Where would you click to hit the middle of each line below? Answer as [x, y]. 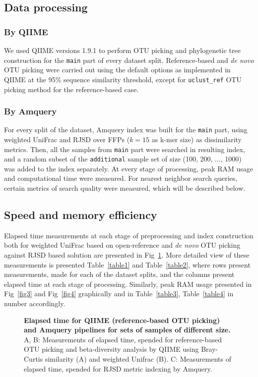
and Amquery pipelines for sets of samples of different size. [127, 330]
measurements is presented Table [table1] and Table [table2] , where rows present [127, 264]
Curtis [33, 358]
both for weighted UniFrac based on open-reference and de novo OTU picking [122, 245]
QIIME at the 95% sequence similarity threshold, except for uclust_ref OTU [123, 79]
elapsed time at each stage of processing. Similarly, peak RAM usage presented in [128, 284]
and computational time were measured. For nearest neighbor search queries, [121, 178]
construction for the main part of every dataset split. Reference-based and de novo [129, 60]
